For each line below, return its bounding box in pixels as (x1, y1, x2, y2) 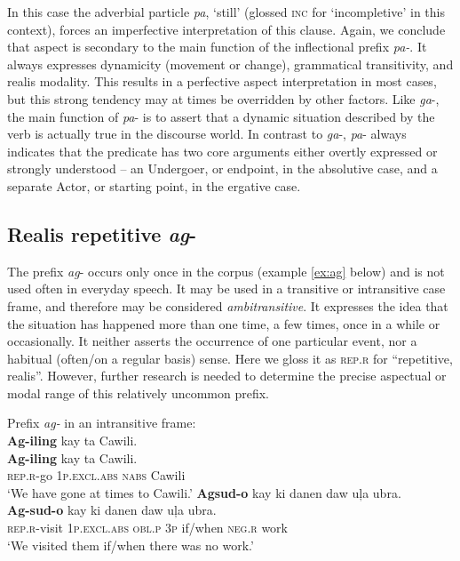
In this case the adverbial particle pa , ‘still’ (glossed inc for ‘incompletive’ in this (7, 3, 445, 20)
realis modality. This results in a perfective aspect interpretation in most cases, (7, 72, 437, 91)
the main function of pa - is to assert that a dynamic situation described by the (7, 107, 435, 125)
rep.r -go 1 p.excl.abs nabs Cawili (7, 466, 186, 485)
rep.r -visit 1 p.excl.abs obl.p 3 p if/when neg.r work (7, 518, 288, 537)
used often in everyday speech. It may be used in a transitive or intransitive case (7, 279, 446, 298)
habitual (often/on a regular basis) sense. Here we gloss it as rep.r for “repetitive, (7, 349, 453, 367)
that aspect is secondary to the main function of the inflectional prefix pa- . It (7, 37, 427, 56)
